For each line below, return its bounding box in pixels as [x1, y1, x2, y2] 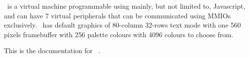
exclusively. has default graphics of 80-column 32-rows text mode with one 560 [4, 20, 241, 30]
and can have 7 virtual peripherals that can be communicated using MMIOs [4, 10, 231, 20]
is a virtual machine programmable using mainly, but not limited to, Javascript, [7, 1, 246, 11]
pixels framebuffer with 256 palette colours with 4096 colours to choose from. [4, 29, 233, 39]
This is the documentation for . [4, 45, 101, 56]
